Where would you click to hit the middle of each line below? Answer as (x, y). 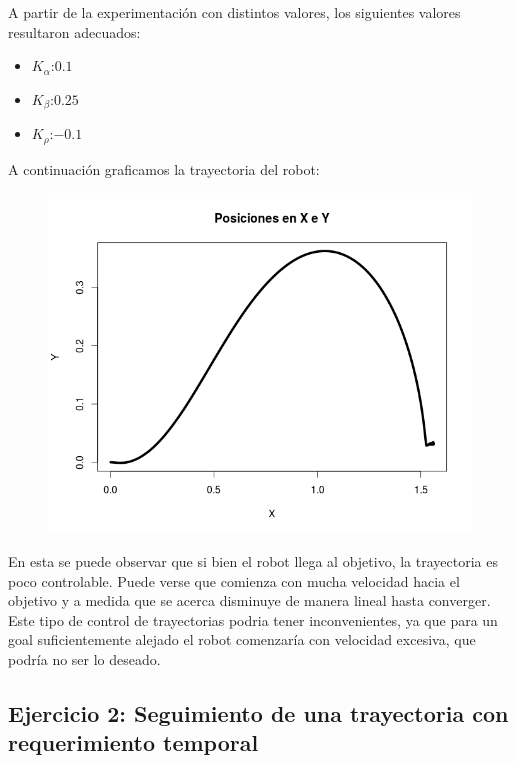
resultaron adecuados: (74, 31)
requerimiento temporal (133, 742)
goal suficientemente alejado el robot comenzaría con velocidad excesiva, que (242, 639)
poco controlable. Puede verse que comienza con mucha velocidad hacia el (234, 580)
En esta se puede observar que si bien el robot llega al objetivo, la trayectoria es (253, 561)
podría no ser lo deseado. (84, 659)
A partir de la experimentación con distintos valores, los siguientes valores (234, 12)
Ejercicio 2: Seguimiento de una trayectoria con (258, 713)
